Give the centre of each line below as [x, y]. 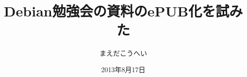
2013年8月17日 [123, 69]
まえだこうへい [123, 53]
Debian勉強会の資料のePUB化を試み [123, 11]
